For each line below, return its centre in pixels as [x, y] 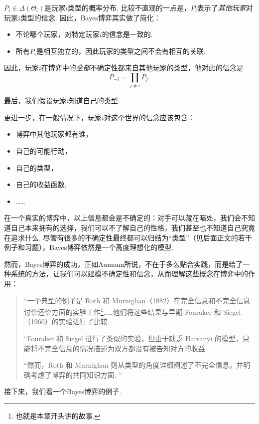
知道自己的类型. [94, 101]
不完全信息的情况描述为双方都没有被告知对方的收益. [122, 348]
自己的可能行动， [44, 151]
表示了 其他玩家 [221, 7]
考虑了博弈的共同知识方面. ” [76, 374]
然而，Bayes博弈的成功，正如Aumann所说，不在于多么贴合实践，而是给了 [124, 264]
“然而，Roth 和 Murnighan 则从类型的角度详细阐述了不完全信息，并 [133, 365]
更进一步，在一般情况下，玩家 [53, 117]
